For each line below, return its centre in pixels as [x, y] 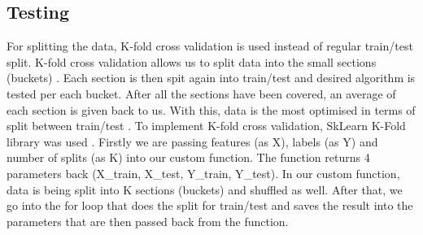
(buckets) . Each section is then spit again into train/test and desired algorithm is [211, 78]
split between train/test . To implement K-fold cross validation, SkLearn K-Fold [206, 126]
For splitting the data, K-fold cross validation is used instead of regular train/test [210, 46]
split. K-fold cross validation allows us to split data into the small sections [192, 61]
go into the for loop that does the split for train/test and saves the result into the [210, 205]
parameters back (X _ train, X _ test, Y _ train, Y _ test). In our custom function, [203, 173]
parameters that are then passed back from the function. [148, 221]
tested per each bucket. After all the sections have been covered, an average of [201, 93]
